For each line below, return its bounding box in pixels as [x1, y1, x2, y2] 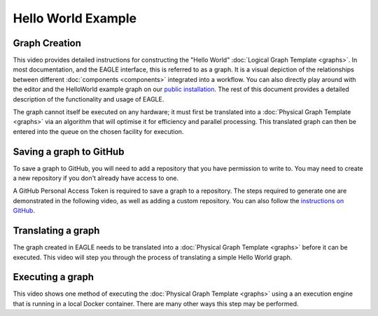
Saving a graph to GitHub [13, 146, 125, 158]
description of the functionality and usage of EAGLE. [13, 95, 164, 103]
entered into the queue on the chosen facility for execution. [13, 127, 184, 136]
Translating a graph [13, 225, 100, 237]
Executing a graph [13, 271, 94, 283]
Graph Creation [13, 37, 82, 49]
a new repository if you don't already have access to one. [13, 174, 179, 182]
